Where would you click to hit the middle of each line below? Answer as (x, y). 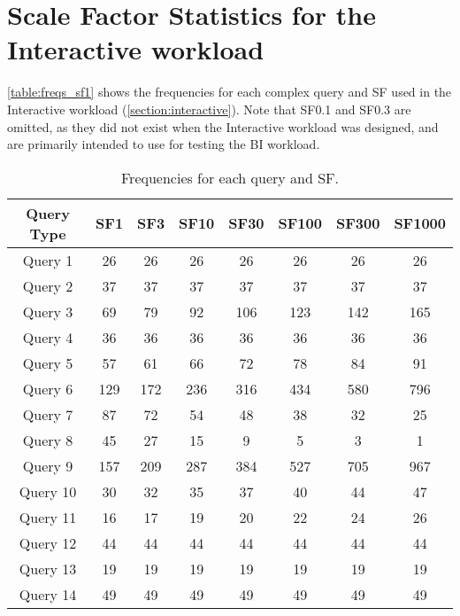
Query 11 (48, 517)
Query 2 (48, 285)
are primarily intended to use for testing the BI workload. (164, 144)
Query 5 (48, 363)
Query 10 (48, 491)
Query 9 (48, 465)
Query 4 (48, 337)
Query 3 (48, 311)
